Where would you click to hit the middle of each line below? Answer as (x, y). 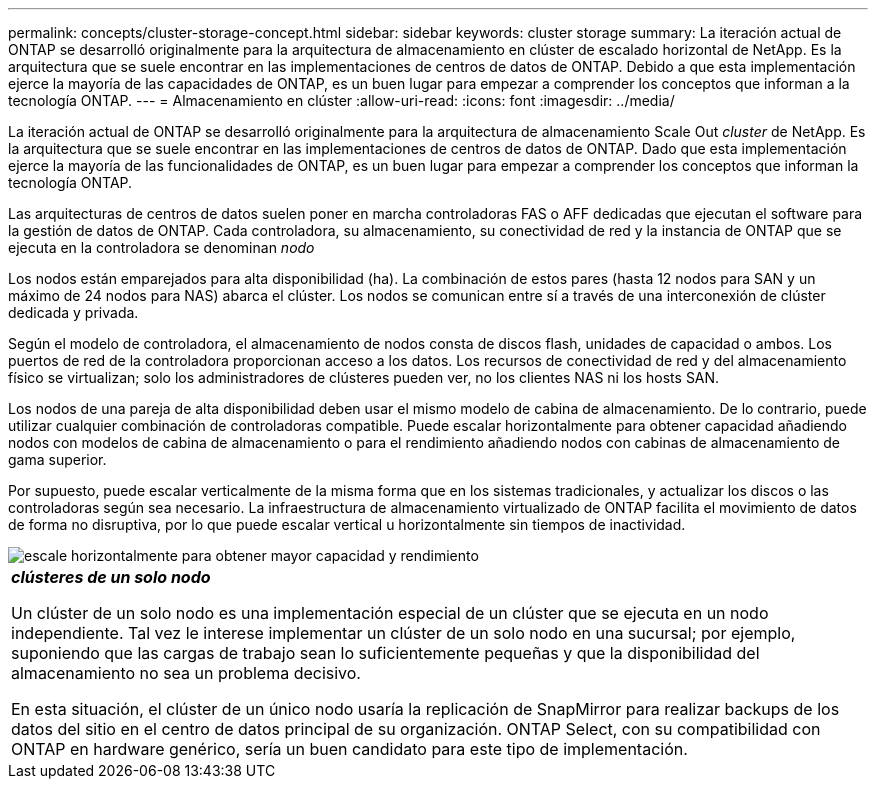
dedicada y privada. (73, 312)
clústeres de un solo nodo (111, 577)
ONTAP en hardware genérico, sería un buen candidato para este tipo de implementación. (349, 749)
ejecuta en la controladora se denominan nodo (161, 247)
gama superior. (57, 459)
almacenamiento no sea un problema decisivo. (186, 673)
